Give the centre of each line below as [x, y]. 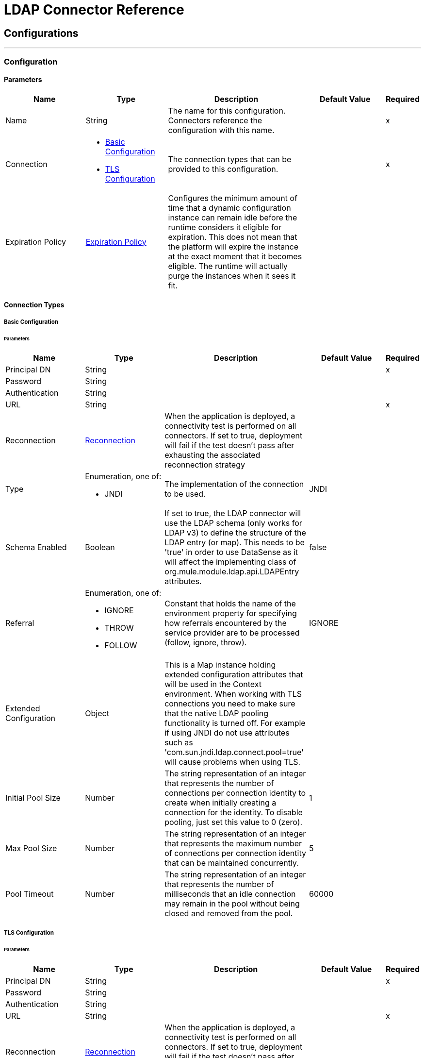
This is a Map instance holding [220, 665]
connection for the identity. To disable [234, 813]
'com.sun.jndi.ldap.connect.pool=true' [234, 752]
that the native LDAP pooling [217, 714]
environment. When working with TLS [233, 694]
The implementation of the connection [234, 484]
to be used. [185, 494]
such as [179, 743]
